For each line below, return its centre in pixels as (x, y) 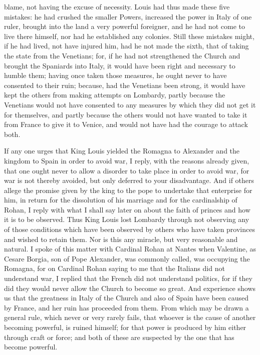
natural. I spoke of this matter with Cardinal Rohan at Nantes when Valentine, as (130, 249)
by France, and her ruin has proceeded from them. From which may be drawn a (126, 307)
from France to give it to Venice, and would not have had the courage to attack (126, 124)
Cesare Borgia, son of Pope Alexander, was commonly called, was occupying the (127, 258)
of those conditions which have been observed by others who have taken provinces (129, 229)
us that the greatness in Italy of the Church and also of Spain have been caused (126, 298)
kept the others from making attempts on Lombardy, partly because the (115, 95)
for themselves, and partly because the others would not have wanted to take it (126, 114)
